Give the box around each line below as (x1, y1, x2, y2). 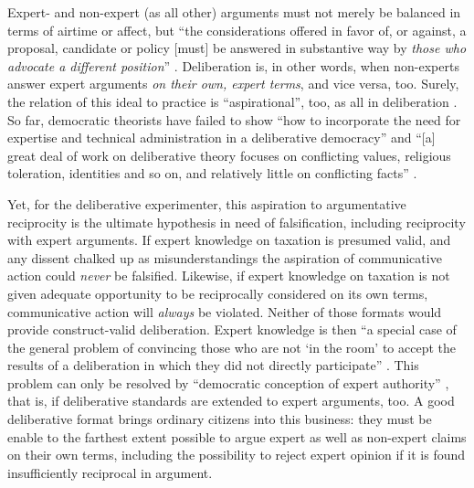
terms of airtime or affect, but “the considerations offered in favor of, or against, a (7, 20, 467, 39)
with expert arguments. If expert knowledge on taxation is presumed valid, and (7, 230, 451, 249)
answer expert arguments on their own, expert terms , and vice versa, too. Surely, (7, 74, 459, 93)
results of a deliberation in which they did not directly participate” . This (7, 355, 419, 375)
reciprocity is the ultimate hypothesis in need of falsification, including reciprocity (7, 212, 466, 231)
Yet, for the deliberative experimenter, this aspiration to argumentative (7, 194, 406, 213)
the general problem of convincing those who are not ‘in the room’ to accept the (7, 337, 456, 356)
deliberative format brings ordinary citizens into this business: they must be (7, 409, 432, 429)
